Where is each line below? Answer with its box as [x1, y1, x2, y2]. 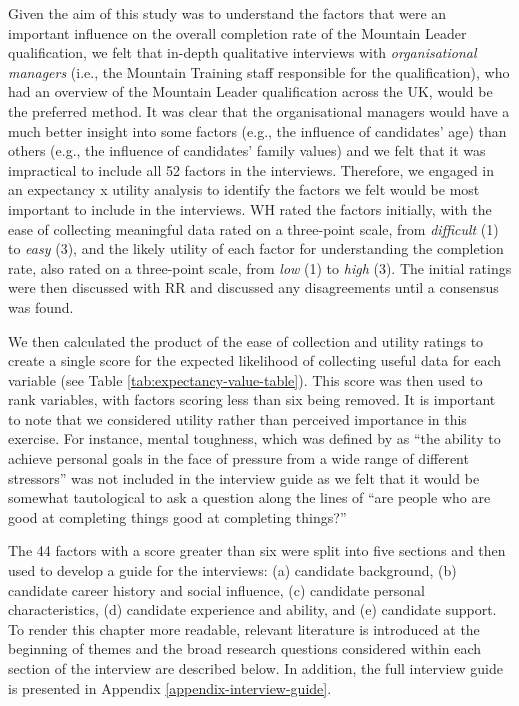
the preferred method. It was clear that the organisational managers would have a [8, 100, 510, 121]
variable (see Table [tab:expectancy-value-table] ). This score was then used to [8, 369, 483, 390]
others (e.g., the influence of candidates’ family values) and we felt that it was [8, 140, 486, 161]
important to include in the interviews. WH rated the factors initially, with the [8, 198, 492, 219]
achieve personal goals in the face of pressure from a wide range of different [8, 448, 469, 469]
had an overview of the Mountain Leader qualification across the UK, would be [8, 81, 493, 102]
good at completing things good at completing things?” [8, 506, 347, 527]
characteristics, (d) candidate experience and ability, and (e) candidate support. [8, 599, 497, 620]
